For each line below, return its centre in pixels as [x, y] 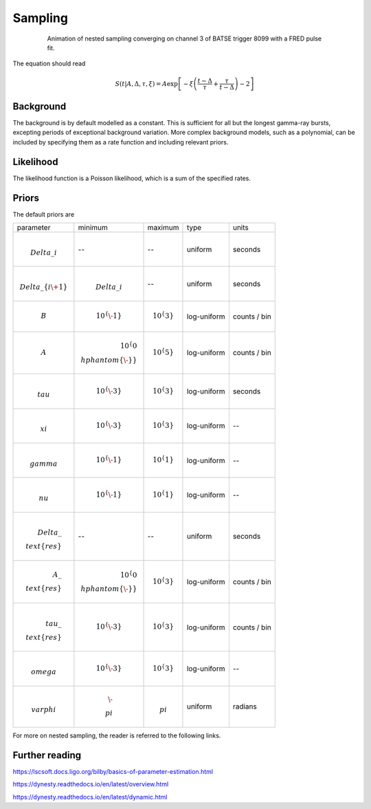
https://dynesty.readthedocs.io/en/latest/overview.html [91, 784]
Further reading [47, 755]
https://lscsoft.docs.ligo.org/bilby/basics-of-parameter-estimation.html [113, 771]
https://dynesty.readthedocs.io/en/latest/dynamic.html [90, 797]
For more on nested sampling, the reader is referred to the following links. [117, 735]
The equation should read [49, 64]
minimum [93, 228]
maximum [163, 228]
